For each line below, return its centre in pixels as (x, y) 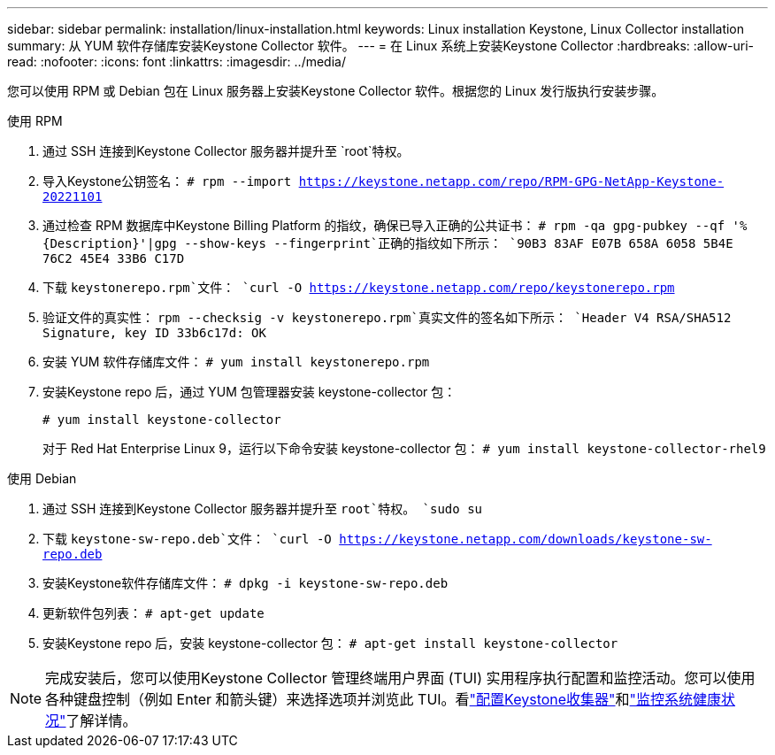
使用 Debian (42, 478)
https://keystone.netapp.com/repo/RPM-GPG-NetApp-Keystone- (511, 181)
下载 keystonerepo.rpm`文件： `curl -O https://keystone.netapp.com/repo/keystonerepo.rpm (359, 287)
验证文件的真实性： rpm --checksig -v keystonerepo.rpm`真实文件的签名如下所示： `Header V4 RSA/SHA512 (387, 317)
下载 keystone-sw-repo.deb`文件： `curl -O (187, 539)
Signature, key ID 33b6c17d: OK (154, 333)
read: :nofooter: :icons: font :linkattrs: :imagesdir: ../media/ (176, 62)
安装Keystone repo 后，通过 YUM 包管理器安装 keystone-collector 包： (249, 392)
